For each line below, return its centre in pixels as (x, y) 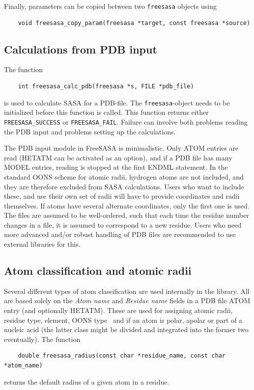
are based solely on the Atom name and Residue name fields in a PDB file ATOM (127, 300)
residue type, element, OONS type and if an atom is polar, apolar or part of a (123, 320)
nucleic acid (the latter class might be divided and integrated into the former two (126, 329)
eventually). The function (42, 339)
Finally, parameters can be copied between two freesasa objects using (111, 6)
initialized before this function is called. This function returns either (106, 112)
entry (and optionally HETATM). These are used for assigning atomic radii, (118, 310)
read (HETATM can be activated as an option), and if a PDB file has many (118, 157)
